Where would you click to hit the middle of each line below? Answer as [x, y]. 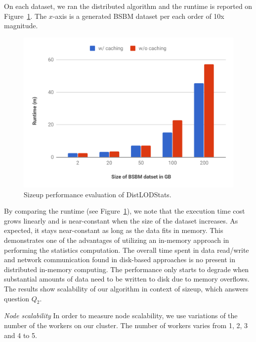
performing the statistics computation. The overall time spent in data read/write [127, 250]
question [17, 298]
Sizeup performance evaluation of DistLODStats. [98, 194]
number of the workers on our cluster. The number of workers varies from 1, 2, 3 [126, 325]
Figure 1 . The [25, 16]
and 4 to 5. [21, 335]
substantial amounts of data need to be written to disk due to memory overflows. [127, 279]
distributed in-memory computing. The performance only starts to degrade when [127, 269]
